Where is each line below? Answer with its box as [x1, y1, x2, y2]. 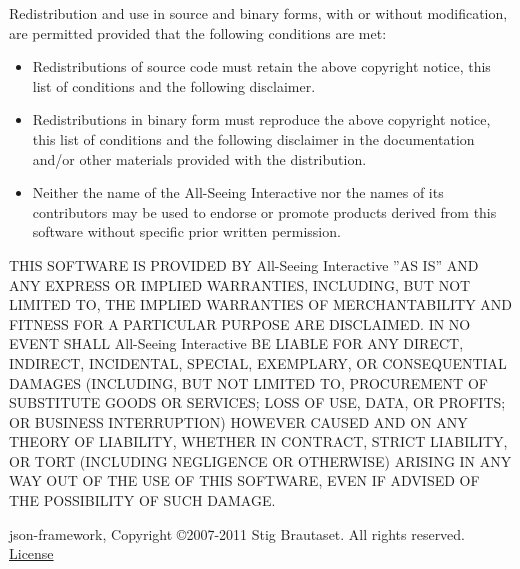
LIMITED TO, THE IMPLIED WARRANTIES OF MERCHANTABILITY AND [9, 294, 513, 315]
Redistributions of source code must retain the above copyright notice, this [32, 56, 491, 77]
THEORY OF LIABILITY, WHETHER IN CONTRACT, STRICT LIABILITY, [9, 431, 508, 452]
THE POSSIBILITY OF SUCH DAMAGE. [9, 490, 276, 511]
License [9, 543, 54, 564]
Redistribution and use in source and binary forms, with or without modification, [9, 3, 508, 23]
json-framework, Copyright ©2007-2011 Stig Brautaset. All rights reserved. [9, 523, 466, 544]
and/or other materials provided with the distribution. [32, 148, 367, 169]
